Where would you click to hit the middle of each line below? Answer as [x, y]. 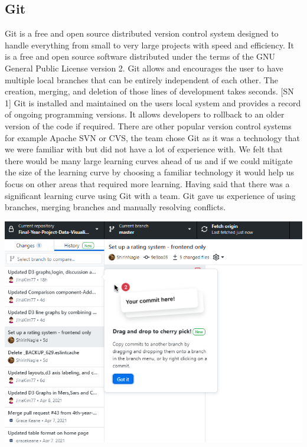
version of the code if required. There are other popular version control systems [148, 125]
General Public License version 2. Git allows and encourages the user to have [144, 68]
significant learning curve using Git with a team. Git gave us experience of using [150, 195]
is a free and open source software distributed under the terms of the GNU [140, 56]
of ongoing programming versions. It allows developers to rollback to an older [145, 114]
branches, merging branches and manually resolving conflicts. [115, 207]
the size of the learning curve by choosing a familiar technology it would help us [149, 172]
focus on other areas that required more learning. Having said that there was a [147, 183]
